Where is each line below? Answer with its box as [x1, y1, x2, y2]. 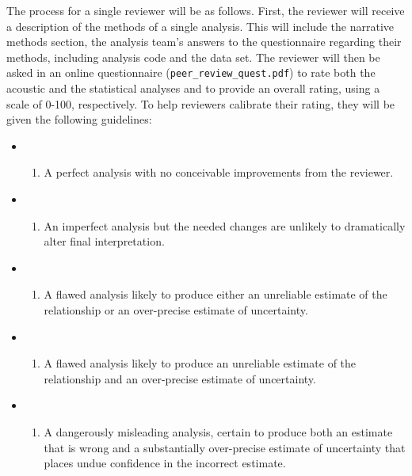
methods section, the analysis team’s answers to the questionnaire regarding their [6, 33, 402, 50]
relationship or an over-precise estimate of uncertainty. [44, 301, 308, 318]
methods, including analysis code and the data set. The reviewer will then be [6, 48, 380, 65]
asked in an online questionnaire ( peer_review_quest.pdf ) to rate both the [6, 64, 376, 81]
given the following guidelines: [6, 111, 152, 128]
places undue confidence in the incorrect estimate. [44, 455, 286, 471]
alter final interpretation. [44, 233, 165, 249]
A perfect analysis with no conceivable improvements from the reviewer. [44, 164, 394, 181]
